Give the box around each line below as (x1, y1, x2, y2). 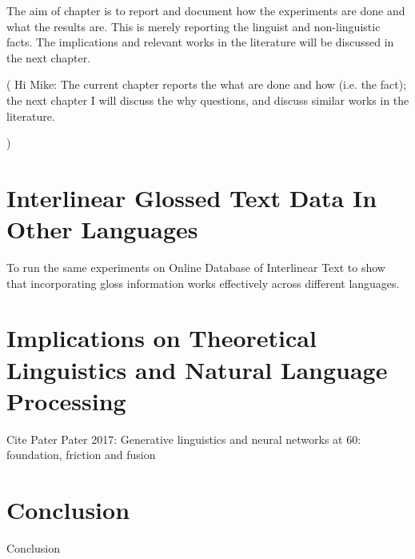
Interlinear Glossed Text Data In (6, 181, 377, 214)
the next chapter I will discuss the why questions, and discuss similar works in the (6, 91, 409, 108)
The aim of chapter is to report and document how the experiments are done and (6, 2, 405, 18)
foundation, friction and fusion (6, 446, 156, 463)
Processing (6, 384, 126, 417)
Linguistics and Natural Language (6, 353, 388, 385)
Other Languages (6, 213, 198, 246)
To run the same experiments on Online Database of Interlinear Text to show (6, 259, 385, 276)
